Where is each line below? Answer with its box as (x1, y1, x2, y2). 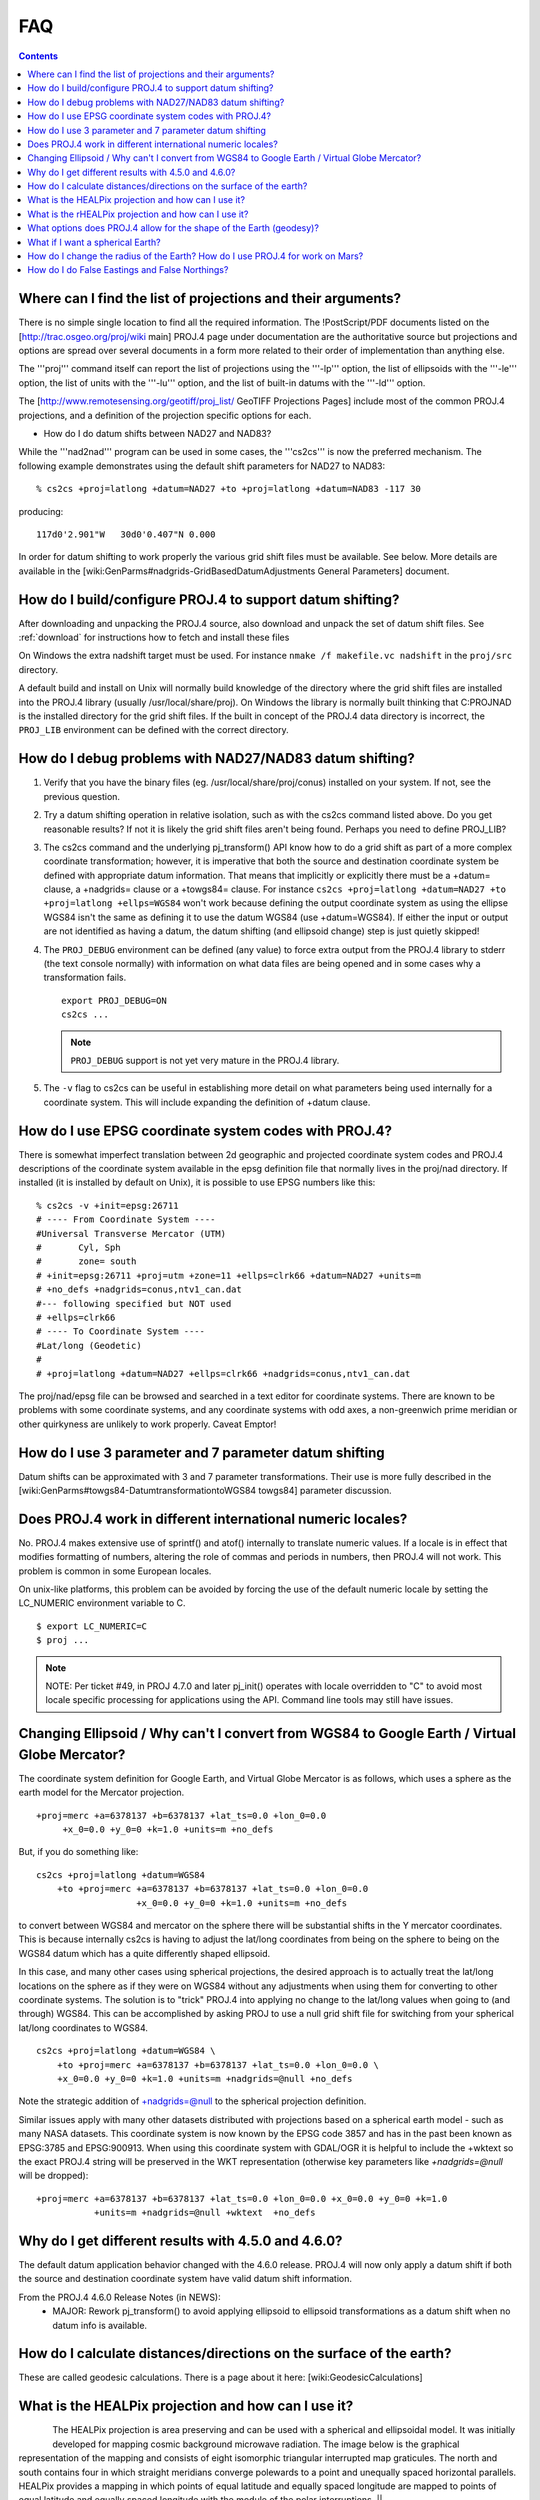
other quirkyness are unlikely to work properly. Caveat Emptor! (18, 1418, 277, 1430)
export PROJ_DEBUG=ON (61, 995, 167, 1006)
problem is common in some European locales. (18, 1565, 212, 1577)
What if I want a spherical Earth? (27, 236, 161, 248)
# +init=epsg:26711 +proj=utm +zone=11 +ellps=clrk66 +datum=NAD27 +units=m (36, 1270, 422, 1281)
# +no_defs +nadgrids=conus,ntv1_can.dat (36, 1284, 242, 1295)
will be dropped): (18, 2170, 89, 2182)
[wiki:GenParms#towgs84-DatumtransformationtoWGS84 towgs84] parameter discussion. (18, 1484, 392, 1496)
